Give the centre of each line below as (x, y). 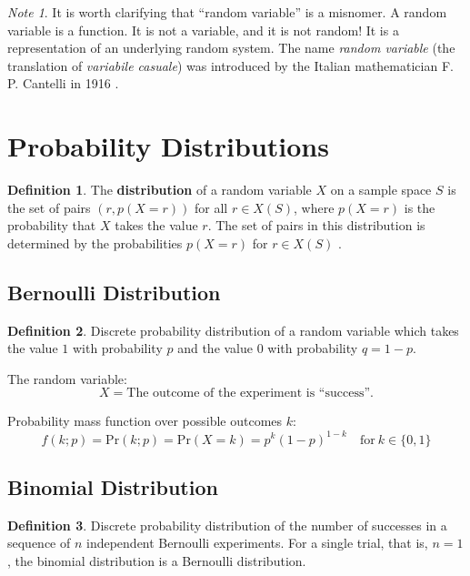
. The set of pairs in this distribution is (316, 225)
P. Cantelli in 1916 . (63, 83)
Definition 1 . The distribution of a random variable (160, 190)
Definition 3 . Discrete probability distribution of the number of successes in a (227, 525)
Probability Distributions (168, 146)
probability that (52, 225)
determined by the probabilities (95, 243)
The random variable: (67, 378)
